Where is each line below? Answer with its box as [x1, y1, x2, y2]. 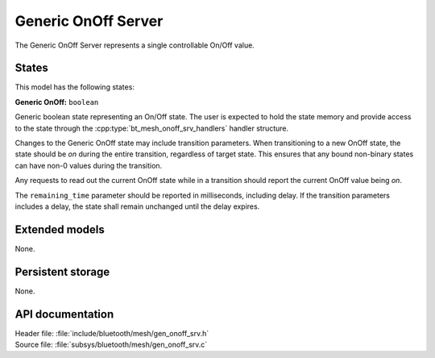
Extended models [14, 223, 105, 236]
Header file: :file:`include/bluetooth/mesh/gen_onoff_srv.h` [14, 328, 209, 338]
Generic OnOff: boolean [14, 97, 99, 106]
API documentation [14, 307, 114, 321]
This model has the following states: [14, 82, 135, 92]
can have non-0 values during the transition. [14, 160, 163, 170]
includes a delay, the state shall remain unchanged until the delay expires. [14, 202, 260, 211]
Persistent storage [14, 264, 110, 278]
